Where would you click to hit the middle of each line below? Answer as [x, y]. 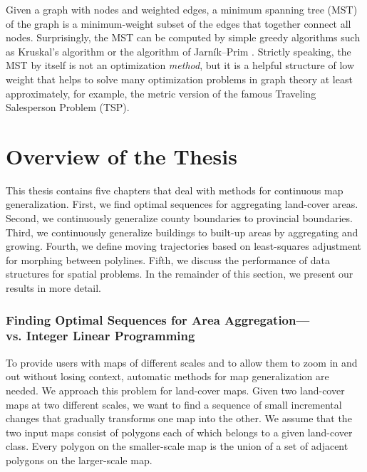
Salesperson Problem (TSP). [68, 107]
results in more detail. [54, 288]
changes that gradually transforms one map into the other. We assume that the [179, 418]
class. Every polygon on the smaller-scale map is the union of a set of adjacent [177, 446]
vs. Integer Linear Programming [100, 336]
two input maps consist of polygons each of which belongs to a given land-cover [179, 432]
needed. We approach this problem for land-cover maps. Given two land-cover [175, 390]
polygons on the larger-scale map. [79, 460]
